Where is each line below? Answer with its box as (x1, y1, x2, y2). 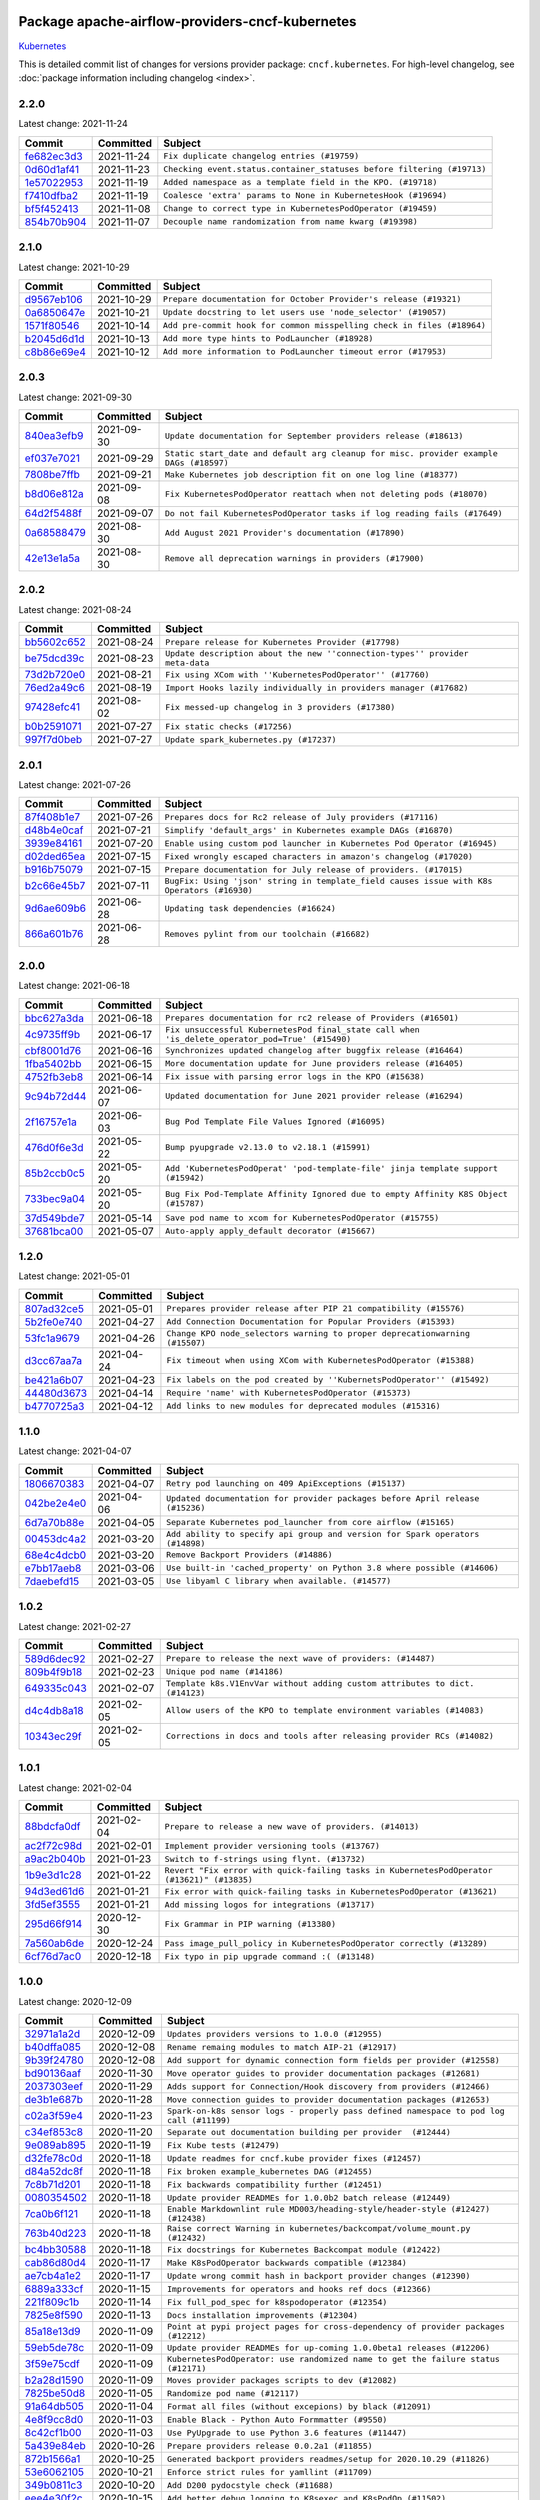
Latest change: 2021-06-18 (18, 980, 130, 992)
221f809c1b (24, 2295, 80, 2309)
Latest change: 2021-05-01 (18, 1270, 130, 1282)
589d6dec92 (24, 1651, 86, 1665)
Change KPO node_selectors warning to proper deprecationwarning (166, 1328, 470, 1339)
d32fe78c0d (24, 2151, 83, 2165)
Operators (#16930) (164, 885, 254, 896)
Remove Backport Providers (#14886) (165, 1550, 334, 1560)
